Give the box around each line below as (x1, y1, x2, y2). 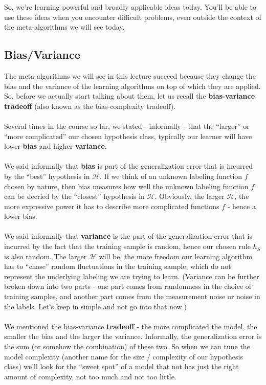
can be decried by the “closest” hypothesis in (4, 191, 145, 201)
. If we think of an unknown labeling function (100, 170, 242, 181)
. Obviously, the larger (154, 191, 225, 201)
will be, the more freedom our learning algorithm (99, 251, 253, 261)
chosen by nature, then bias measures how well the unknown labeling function (4, 180, 249, 191)
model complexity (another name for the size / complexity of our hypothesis (4, 351, 243, 361)
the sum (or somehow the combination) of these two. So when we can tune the (4, 341, 250, 352)
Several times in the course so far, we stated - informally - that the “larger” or (4, 120, 250, 131)
